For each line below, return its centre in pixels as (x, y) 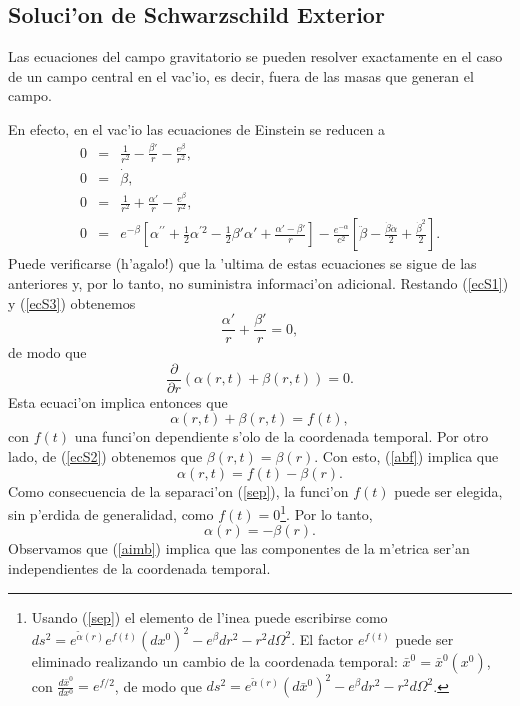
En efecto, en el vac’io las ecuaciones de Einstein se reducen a (197, 128)
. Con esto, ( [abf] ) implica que (406, 456)
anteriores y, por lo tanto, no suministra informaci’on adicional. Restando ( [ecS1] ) (258, 282)
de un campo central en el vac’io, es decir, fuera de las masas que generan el (241, 75)
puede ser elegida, (448, 490)
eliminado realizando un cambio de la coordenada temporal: (214, 660)
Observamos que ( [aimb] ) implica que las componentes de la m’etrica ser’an (239, 548)
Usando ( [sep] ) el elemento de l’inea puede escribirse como (209, 616)
